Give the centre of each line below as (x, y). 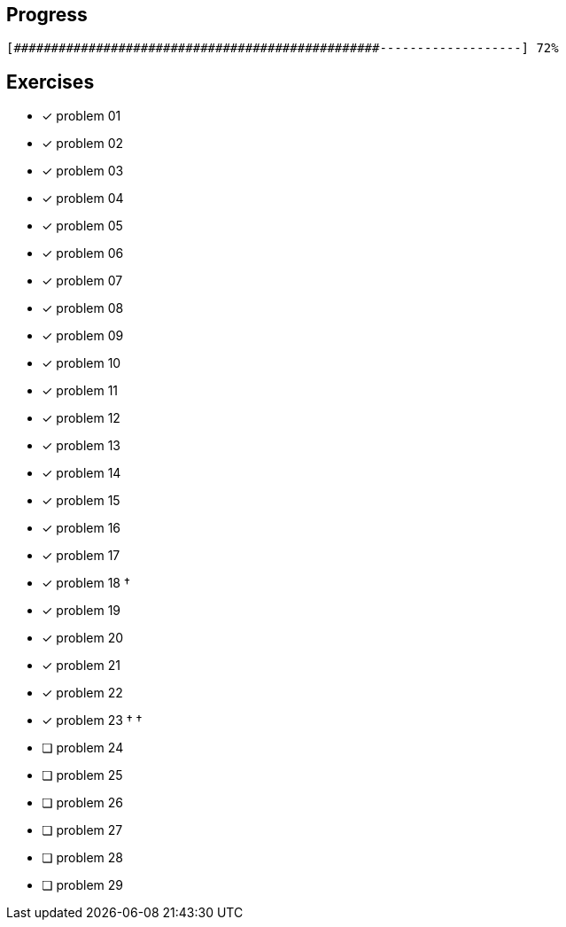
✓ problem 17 (81, 556)
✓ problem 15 (81, 501)
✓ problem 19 (81, 611)
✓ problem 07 (82, 281)
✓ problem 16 (81, 528)
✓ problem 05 (82, 226)
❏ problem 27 (82, 830)
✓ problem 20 (83, 638)
